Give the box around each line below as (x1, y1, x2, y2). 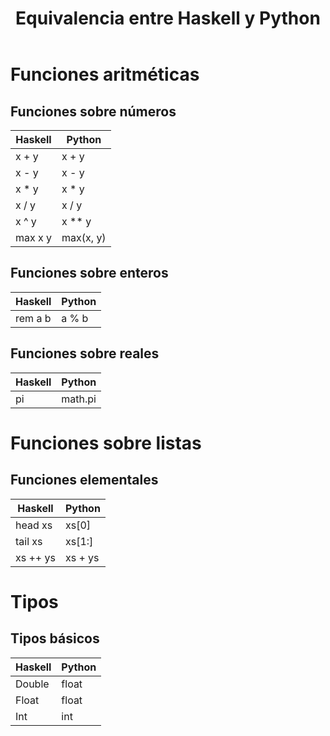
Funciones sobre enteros (10, 265, 169, 282)
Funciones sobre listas (10, 432, 202, 454)
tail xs (15, 534, 43, 548)
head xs (15, 518, 53, 532)
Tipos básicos (10, 630, 100, 647)
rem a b (15, 311, 52, 325)
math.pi (61, 392, 97, 406)
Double (15, 677, 50, 691)
